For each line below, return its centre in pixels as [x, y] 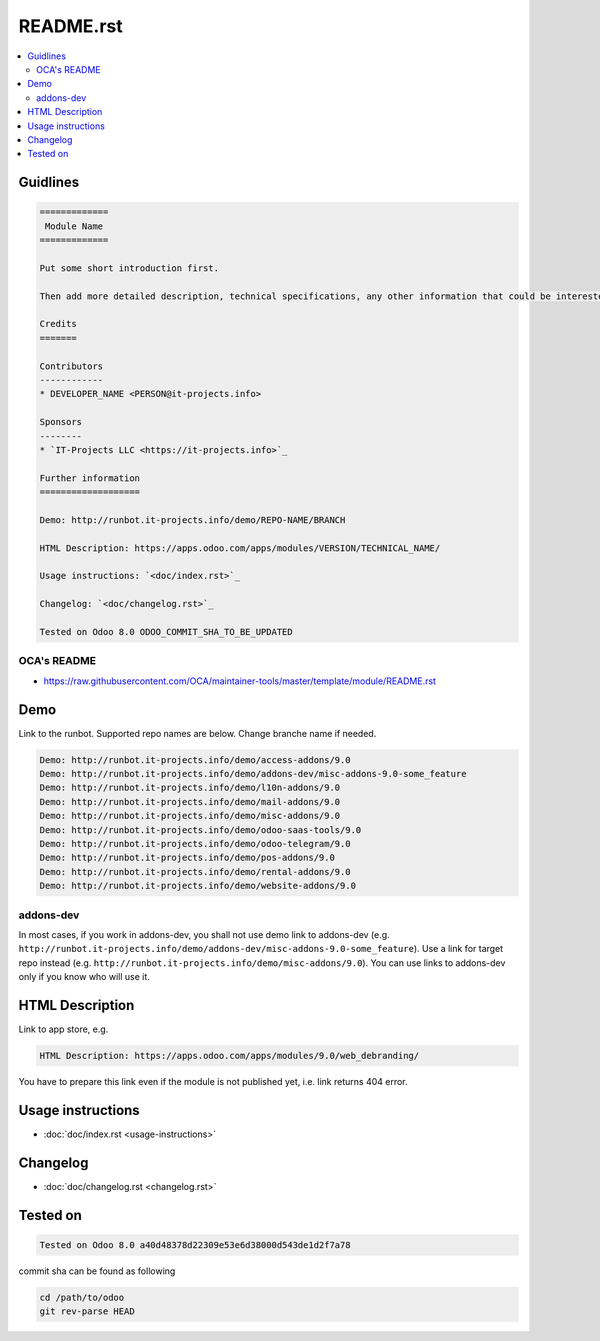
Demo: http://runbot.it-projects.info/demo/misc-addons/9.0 [190, 816]
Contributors [71, 366]
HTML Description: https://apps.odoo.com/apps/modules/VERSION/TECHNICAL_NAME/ [240, 548]
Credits [58, 324]
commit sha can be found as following [97, 1271]
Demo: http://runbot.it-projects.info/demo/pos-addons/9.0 [187, 858]
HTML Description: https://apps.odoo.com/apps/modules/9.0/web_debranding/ [229, 1055]
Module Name [74, 226]
